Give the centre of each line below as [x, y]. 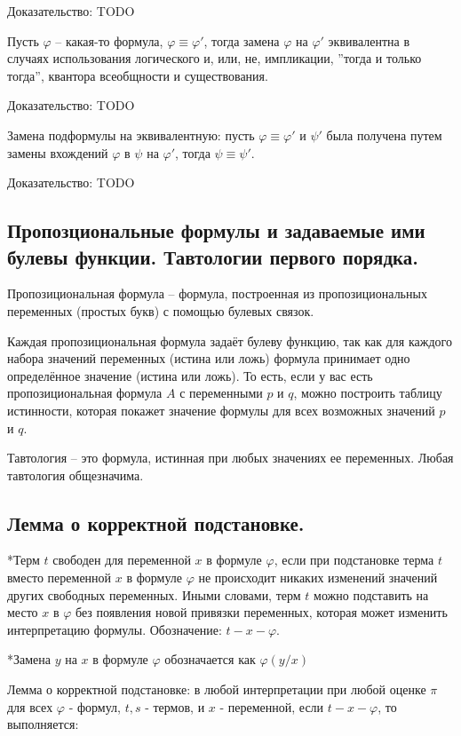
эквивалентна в [369, 40]
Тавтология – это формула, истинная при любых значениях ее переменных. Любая [230, 458]
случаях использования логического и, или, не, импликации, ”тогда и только [215, 58]
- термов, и [175, 706]
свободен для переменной [122, 560]
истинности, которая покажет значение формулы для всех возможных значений [221, 410]
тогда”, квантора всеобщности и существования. [138, 75]
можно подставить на [371, 594]
